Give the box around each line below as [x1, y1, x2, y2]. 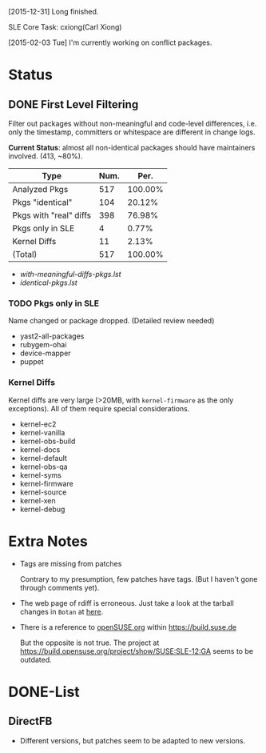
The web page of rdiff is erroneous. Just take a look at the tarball [19, 598, 234, 607]
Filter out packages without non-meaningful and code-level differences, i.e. [8, 119, 257, 128]
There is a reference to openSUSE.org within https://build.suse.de [19, 622, 237, 631]
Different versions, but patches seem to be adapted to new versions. [19, 735, 246, 745]
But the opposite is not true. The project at [19, 638, 160, 647]
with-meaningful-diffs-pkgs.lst [19, 270, 121, 278]
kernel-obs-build [19, 436, 76, 446]
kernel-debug [19, 504, 66, 514]
